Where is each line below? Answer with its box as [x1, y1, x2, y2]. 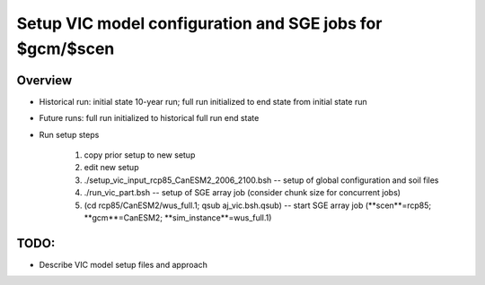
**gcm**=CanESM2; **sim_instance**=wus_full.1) [84, 212, 272, 223]
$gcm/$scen [16, 39, 115, 58]
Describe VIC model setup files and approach [39, 259, 208, 270]
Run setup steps [39, 129, 100, 140]
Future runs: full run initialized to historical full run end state [39, 113, 260, 124]
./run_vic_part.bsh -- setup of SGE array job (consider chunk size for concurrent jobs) [84, 187, 401, 198]
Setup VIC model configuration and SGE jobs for [16, 13, 383, 33]
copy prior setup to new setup [84, 150, 196, 160]
